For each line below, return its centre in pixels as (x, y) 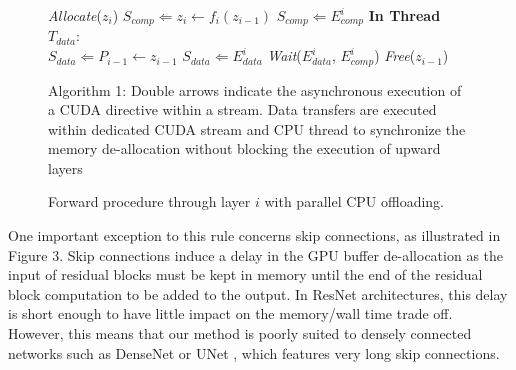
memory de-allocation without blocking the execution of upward (244, 148)
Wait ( (284, 55)
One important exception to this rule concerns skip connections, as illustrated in (254, 235)
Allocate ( (75, 15)
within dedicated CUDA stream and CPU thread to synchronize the (257, 128)
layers (65, 167)
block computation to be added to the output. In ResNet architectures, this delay (258, 293)
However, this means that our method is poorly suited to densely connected (240, 333)
